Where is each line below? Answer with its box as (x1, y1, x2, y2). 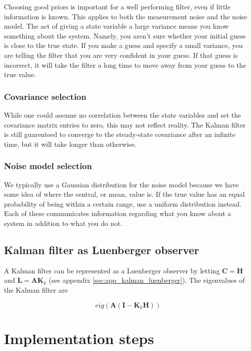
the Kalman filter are (4, 284, 68, 295)
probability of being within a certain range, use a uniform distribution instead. (4, 198, 242, 209)
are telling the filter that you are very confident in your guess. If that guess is (4, 49, 238, 60)
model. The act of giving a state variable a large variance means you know (4, 21, 229, 31)
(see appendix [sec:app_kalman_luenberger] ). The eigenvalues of (48, 275, 245, 285)
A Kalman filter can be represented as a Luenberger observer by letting (4, 265, 220, 275)
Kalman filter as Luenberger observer (4, 242, 199, 257)
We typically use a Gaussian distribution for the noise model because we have (4, 179, 239, 189)
